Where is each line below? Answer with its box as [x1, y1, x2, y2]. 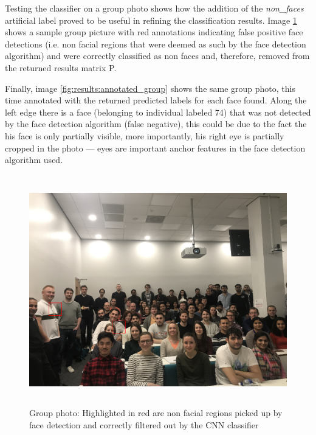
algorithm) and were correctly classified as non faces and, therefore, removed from [5, 49, 310, 62]
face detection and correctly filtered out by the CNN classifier [29, 418, 259, 431]
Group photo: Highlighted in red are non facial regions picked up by [29, 406, 283, 419]
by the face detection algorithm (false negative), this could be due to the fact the [5, 117, 307, 130]
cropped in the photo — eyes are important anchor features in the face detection [5, 141, 306, 154]
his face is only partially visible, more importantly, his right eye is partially [5, 129, 284, 142]
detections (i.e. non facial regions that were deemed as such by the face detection [5, 37, 306, 50]
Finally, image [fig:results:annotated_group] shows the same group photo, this [5, 82, 296, 94]
